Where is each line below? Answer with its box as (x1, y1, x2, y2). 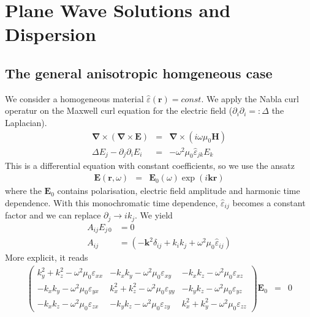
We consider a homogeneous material (5, 92, 144, 105)
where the (5, 184, 42, 197)
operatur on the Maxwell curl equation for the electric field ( (5, 104, 233, 117)
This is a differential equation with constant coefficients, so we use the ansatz (5, 159, 295, 172)
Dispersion (5, 21, 96, 47)
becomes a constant (232, 196, 306, 209)
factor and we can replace (5, 209, 101, 222)
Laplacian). (5, 116, 47, 129)
